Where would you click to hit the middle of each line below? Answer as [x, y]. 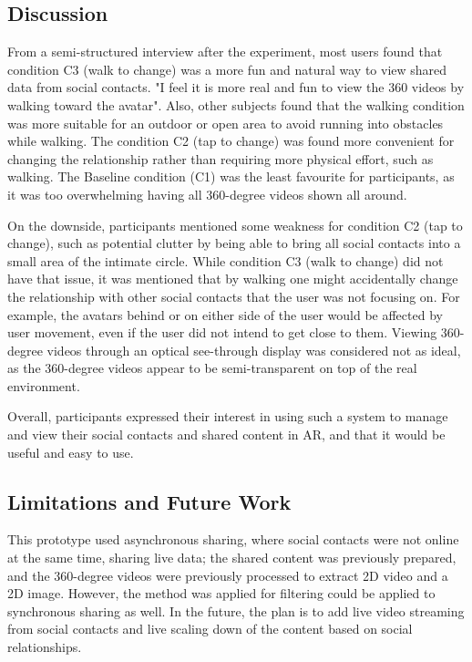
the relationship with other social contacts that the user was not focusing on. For [234, 296]
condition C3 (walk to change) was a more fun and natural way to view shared [227, 69]
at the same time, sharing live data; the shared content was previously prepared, [232, 558]
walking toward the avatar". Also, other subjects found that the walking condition [236, 104]
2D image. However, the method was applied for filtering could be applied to [221, 593]
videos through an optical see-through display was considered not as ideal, [254, 350]
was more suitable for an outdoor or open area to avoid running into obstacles [226, 123]
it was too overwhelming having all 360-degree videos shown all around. [207, 194]
